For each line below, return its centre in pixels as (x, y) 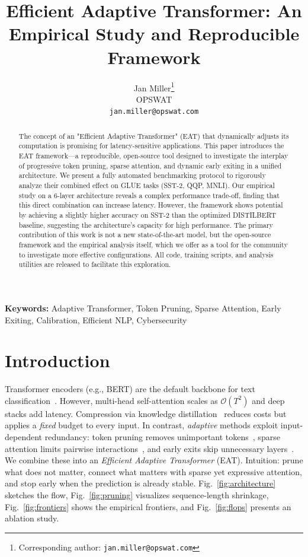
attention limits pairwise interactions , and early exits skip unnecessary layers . (150, 448)
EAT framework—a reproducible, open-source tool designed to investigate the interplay (153, 156)
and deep (268, 400)
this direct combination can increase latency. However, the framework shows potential (151, 205)
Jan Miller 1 (154, 87)
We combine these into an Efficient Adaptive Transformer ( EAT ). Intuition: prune (154, 460)
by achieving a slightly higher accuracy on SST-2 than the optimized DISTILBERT (147, 215)
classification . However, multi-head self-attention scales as (111, 400)
